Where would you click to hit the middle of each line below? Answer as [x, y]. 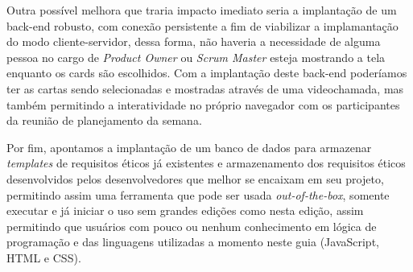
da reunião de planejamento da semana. [104, 120]
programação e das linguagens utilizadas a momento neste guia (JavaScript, [193, 242]
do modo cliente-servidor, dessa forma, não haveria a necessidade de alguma [194, 41]
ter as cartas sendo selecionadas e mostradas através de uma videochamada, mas [205, 88]
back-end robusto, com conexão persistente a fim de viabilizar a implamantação [202, 25]
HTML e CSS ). [44, 257]
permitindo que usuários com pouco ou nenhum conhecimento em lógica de [192, 226]
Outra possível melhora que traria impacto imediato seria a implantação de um [202, 10]
